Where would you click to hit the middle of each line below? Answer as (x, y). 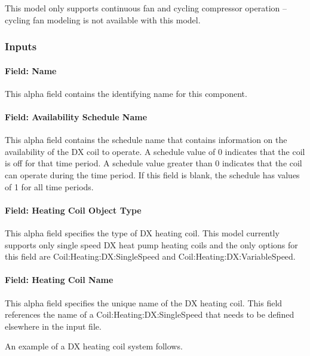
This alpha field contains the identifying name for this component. (126, 93)
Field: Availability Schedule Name (76, 117)
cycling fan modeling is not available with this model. (103, 19)
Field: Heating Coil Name (59, 280)
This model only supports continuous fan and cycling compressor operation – (146, 8)
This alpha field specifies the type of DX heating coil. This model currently (142, 232)
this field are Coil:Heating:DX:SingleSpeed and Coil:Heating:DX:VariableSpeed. (150, 256)
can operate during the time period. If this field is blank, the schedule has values (152, 175)
